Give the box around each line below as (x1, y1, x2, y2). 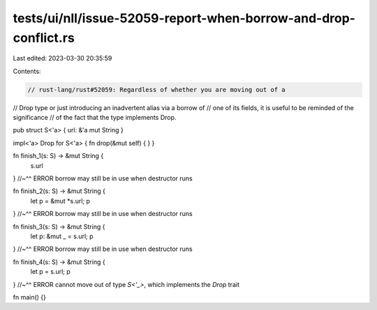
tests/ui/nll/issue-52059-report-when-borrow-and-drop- (13, 10, 356, 26)
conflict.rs (13, 30, 75, 45)
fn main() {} (13, 293, 47, 301)
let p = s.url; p (30, 268, 71, 276)
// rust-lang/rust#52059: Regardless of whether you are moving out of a (27, 86, 286, 93)
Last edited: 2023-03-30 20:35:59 (13, 54, 112, 63)
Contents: (13, 67, 41, 75)
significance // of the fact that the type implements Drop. (13, 114, 177, 122)
